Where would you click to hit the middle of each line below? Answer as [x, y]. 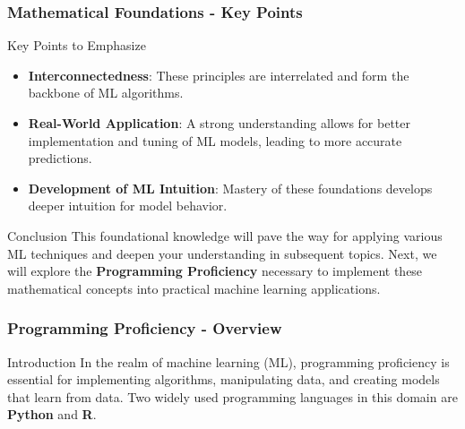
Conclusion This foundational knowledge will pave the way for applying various [225, 235]
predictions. [60, 158]
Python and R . [52, 414]
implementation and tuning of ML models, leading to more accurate [215, 140]
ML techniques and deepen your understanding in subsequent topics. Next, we [222, 253]
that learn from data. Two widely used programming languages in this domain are [232, 396]
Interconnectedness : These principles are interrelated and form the [219, 75]
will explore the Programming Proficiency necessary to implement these [215, 271]
